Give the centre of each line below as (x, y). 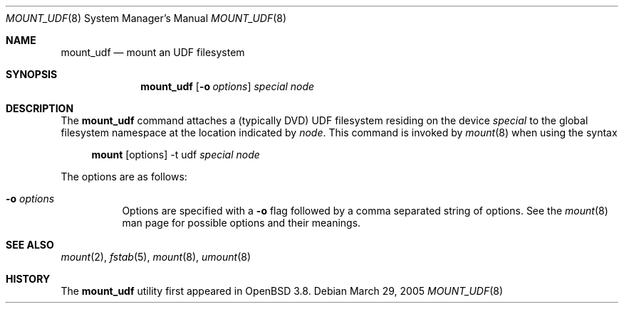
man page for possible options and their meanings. (241, 223)
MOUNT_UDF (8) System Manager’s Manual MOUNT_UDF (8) (146, 18)
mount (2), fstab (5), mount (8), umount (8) (156, 257)
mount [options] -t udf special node (176, 154)
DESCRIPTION (40, 108)
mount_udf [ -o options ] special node (228, 86)
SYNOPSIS (32, 74)
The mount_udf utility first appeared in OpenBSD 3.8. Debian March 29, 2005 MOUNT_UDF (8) (282, 291)
